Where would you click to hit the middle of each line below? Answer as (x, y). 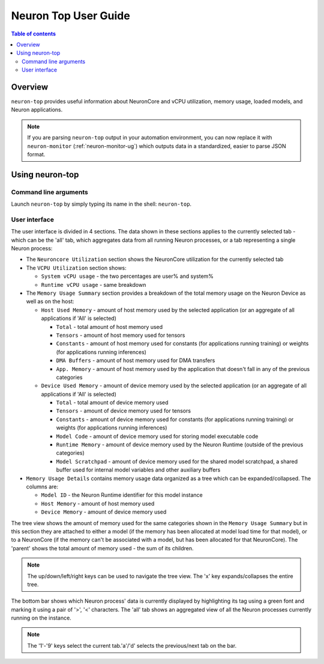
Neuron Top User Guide (70, 16)
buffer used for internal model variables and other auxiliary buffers (138, 470)
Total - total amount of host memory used (109, 327)
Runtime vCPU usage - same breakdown (94, 284)
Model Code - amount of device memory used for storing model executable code (157, 436)
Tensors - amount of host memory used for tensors (121, 335)
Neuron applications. (37, 110)
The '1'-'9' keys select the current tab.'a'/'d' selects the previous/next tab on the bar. (132, 645)
